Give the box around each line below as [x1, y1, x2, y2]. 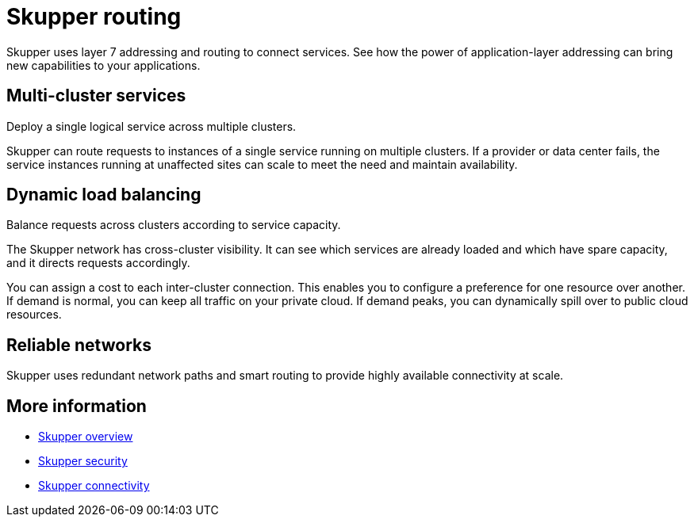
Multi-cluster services [6, 86, 186, 106]
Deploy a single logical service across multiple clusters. [6, 119, 297, 133]
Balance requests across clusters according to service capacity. [6, 218, 341, 232]
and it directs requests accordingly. [6, 256, 190, 270]
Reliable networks [6, 334, 151, 355]
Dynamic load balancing [6, 185, 201, 205]
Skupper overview [38, 429, 133, 444]
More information [6, 395, 147, 416]
